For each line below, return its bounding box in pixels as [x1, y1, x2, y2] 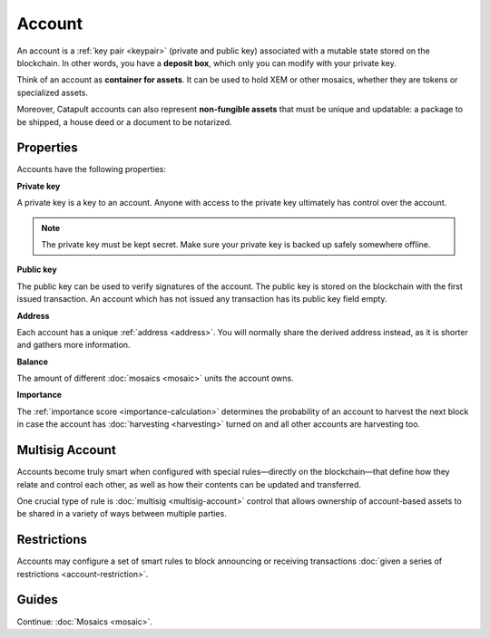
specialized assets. [16, 87, 89, 98]
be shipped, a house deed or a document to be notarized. [16, 116, 232, 127]
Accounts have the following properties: [16, 164, 167, 175]
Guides [16, 592, 59, 607]
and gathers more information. [16, 340, 131, 351]
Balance [16, 356, 49, 367]
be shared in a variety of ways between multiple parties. [16, 508, 227, 519]
